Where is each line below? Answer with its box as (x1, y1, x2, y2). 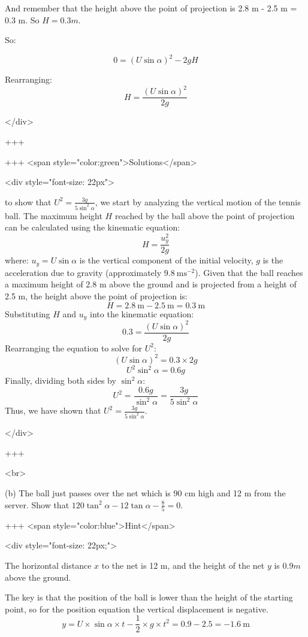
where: (5, 254, 29, 266)
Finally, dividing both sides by (5, 374, 116, 387)
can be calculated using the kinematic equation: (5, 221, 180, 233)
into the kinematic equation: (90, 307, 194, 320)
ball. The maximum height (5, 209, 102, 222)
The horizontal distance (5, 559, 92, 572)
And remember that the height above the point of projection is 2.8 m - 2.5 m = (5, 2, 297, 14)
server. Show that (5, 498, 70, 511)
